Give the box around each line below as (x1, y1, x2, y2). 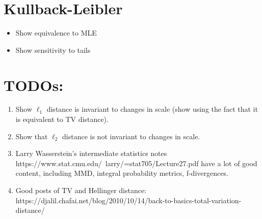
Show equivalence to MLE (15, 27, 97, 38)
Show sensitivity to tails (15, 44, 91, 55)
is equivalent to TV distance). (15, 114, 109, 124)
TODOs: (4, 74, 64, 95)
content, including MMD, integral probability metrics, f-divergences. (15, 168, 228, 178)
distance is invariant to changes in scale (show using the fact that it (46, 104, 258, 114)
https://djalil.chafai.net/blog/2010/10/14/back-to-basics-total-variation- (15, 195, 242, 205)
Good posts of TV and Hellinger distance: (15, 185, 147, 195)
